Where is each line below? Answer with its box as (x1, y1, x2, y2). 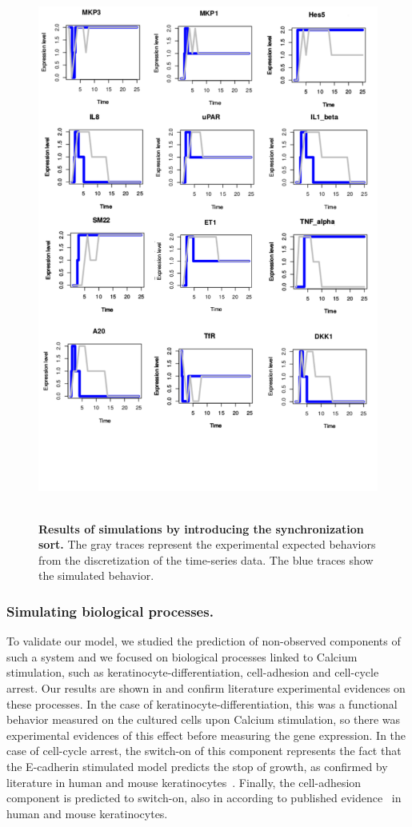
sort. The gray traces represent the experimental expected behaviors (38, 536, 376, 553)
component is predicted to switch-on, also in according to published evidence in (6, 789, 402, 806)
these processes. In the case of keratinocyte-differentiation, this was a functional (6, 695, 398, 712)
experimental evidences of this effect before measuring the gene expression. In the (6, 726, 406, 743)
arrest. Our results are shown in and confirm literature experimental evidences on (6, 679, 406, 696)
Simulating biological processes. (6, 601, 214, 621)
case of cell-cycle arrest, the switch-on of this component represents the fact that (6, 742, 402, 759)
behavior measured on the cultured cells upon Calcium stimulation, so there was (6, 711, 401, 728)
